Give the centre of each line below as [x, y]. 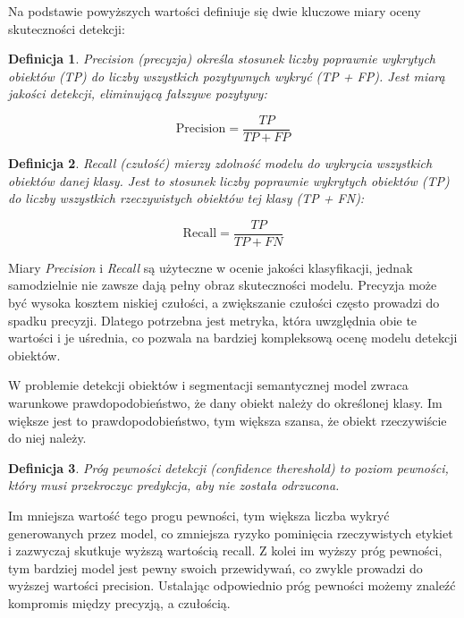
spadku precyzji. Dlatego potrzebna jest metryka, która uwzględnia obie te [213, 320]
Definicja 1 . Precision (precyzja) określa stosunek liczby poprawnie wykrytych [222, 59]
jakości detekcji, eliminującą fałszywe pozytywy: [138, 93]
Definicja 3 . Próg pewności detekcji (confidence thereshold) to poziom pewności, [228, 467]
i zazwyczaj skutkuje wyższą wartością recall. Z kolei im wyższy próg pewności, [225, 550]
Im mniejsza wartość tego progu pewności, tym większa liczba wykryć [199, 515]
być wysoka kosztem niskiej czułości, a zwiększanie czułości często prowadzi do [224, 303]
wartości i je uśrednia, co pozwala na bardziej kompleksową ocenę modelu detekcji [233, 338]
